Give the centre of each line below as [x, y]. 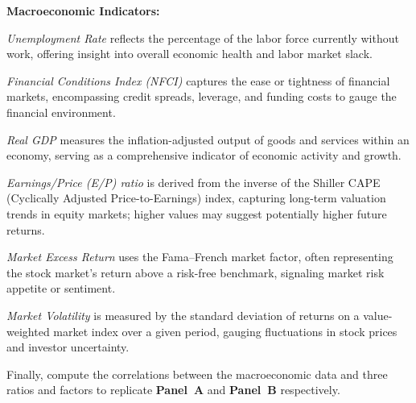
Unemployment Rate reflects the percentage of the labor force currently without [203, 37]
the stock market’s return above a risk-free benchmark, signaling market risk [196, 272]
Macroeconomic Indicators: [83, 10]
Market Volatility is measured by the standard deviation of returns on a [183, 315]
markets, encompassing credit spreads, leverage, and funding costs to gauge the [202, 96]
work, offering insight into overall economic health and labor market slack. [189, 54]
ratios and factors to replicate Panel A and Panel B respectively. [173, 390]
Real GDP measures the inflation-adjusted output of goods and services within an [208, 139]
